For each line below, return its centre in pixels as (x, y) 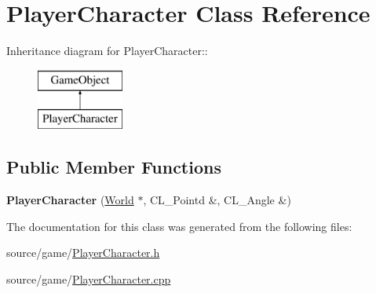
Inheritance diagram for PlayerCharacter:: (107, 51)
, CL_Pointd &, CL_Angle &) (217, 200)
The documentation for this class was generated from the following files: (179, 226)
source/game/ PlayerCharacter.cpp (89, 278)
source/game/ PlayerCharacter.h (83, 253)
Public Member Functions (114, 167)
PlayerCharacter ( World (70, 200)
